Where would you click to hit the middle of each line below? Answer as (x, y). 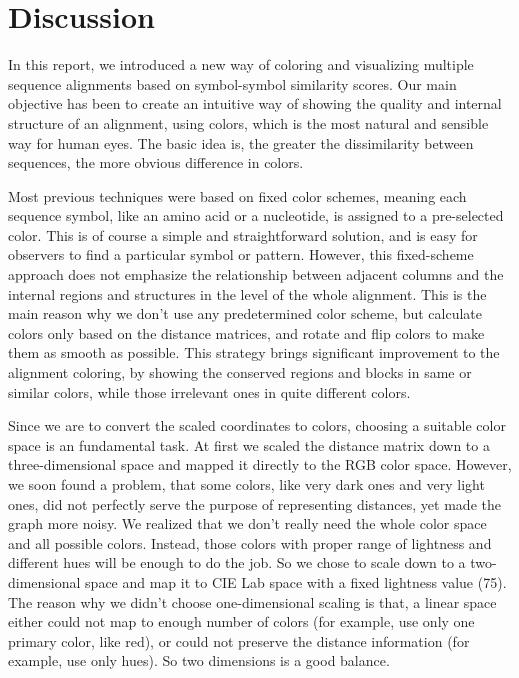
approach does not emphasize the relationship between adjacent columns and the (256, 274)
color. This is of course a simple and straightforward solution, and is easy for (243, 234)
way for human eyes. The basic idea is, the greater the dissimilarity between (241, 142)
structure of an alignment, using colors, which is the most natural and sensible (248, 122)
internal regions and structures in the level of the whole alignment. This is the (247, 293)
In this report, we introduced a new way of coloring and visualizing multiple (241, 64)
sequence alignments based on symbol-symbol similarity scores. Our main (232, 83)
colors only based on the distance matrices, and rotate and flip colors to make (246, 332)
